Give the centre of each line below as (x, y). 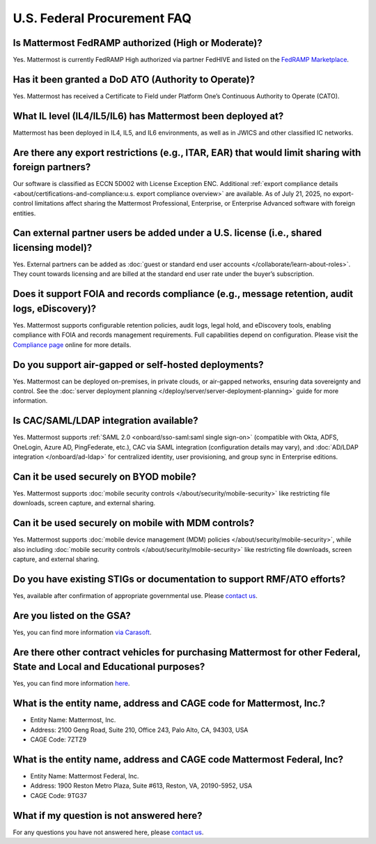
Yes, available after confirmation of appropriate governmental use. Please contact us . (135, 595)
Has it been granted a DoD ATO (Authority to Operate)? (134, 79)
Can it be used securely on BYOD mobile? (104, 476)
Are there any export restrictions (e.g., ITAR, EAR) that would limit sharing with (187, 152)
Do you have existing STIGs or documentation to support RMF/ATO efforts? (179, 579)
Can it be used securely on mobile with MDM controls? (133, 523)
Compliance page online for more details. (72, 344)
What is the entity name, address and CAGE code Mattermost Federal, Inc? (178, 759)
